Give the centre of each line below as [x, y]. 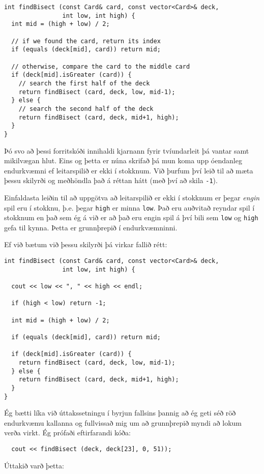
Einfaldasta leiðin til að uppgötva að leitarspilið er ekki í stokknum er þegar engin [132, 197]
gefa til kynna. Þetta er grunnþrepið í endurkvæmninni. [91, 227]
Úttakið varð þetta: [34, 465]
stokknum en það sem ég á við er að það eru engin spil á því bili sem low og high [131, 217]
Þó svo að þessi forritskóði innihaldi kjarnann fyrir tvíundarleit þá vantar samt [127, 150]
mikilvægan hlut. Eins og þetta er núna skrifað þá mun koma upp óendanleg [123, 160]
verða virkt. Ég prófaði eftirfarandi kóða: [67, 433]
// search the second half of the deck [86, 109]
